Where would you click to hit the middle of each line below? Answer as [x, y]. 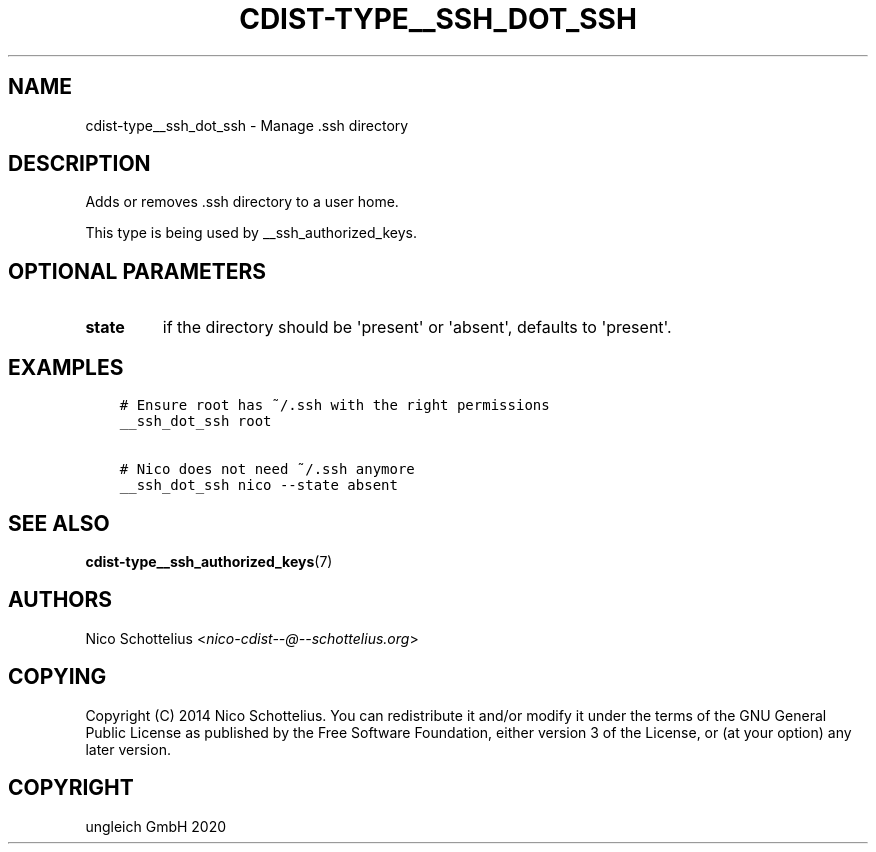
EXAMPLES [66, 367]
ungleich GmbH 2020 [156, 826]
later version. [128, 749]
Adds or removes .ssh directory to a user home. [242, 202]
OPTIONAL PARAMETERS [137, 271]
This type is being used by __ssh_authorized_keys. [251, 233]
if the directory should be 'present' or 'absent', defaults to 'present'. [417, 327]
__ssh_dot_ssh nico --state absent [258, 485]
